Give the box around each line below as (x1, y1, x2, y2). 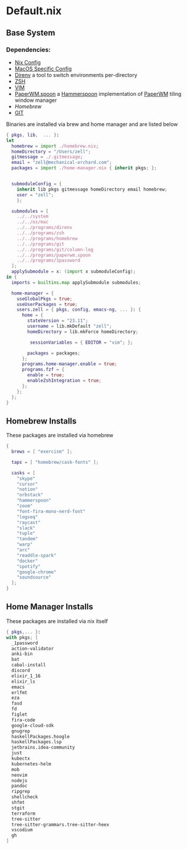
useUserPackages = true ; (17, 301, 78, 307)
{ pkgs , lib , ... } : (6, 132, 60, 138)
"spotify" (17, 563, 41, 569)
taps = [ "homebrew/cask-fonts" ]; (11, 459, 99, 465)
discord (11, 667, 31, 673)
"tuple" (17, 531, 35, 537)
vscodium (11, 827, 33, 833)
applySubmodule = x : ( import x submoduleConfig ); (11, 269, 136, 275)
